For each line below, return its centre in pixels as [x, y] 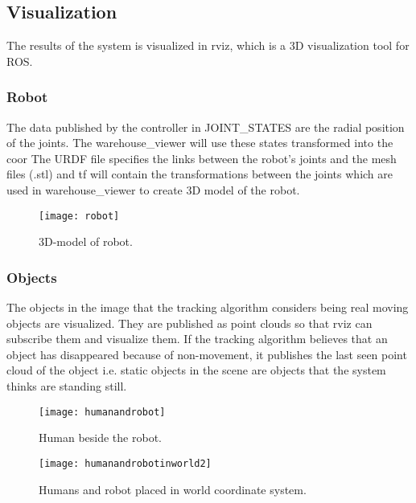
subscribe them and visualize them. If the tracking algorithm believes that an [197, 339]
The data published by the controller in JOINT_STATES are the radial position [206, 127]
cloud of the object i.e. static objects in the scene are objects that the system [196, 370]
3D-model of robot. [86, 241]
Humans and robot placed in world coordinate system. [173, 489]
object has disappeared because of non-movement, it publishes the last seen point [207, 354]
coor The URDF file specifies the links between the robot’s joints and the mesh [202, 158]
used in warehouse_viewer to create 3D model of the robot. [153, 189]
